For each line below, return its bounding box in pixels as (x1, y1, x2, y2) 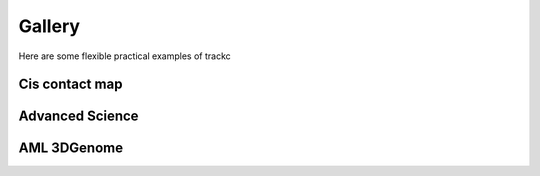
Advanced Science (18, 108, 139, 125)
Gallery (18, 15, 80, 37)
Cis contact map (18, 76, 123, 93)
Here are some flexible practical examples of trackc (18, 50, 232, 62)
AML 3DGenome (18, 140, 124, 157)
